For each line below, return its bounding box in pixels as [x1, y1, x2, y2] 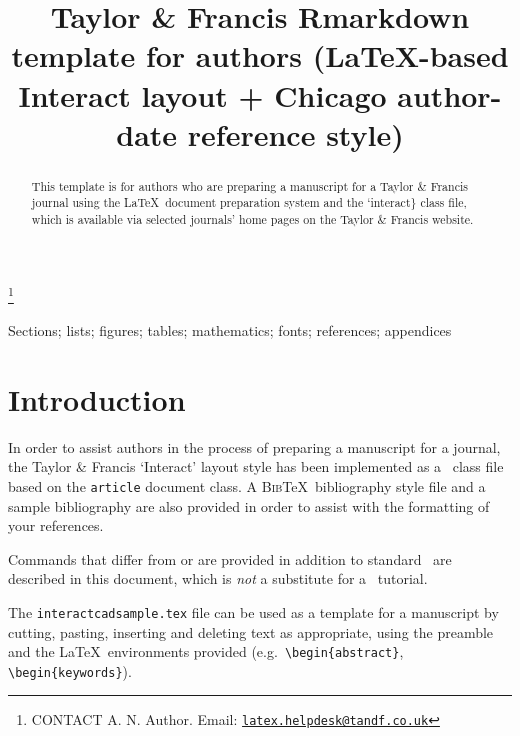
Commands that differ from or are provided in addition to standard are [8, 548, 452, 569]
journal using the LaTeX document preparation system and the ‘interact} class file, [31, 194, 467, 211]
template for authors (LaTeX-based [11, 35, 509, 76]
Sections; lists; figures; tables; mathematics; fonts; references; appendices [8, 319, 452, 340]
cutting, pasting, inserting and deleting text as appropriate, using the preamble [8, 621, 494, 642]
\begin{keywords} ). [8, 660, 132, 681]
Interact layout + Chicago [18, 74, 387, 115]
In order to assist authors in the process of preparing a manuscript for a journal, [8, 436, 501, 457]
